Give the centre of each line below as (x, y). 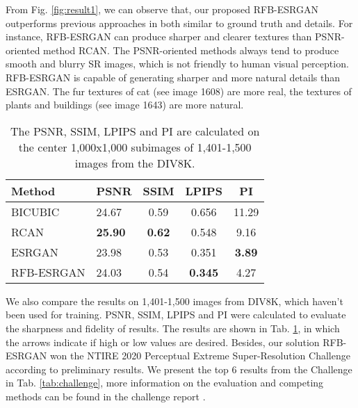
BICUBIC (35, 211)
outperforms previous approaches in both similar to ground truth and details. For (179, 23)
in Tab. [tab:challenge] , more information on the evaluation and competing (165, 383)
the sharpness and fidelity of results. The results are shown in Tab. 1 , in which (173, 328)
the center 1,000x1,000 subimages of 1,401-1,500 (135, 147)
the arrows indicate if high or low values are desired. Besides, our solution (163, 342)
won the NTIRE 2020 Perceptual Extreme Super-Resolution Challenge (200, 356)
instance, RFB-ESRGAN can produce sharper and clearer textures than (159, 36)
